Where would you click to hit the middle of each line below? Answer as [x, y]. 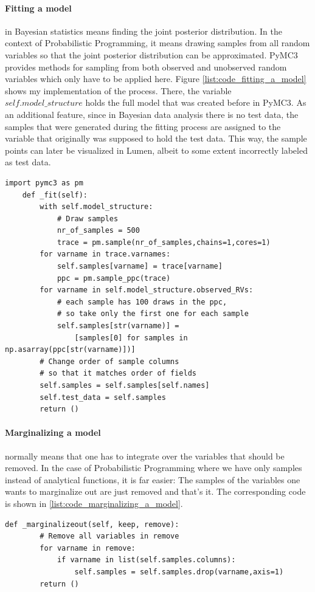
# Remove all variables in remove [109, 536]
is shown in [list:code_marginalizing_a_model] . [94, 503]
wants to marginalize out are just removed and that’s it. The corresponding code [155, 491]
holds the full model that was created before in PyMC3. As [196, 102]
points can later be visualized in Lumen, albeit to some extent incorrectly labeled [156, 150]
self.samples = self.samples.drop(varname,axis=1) [179, 572]
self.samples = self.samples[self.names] [125, 386]
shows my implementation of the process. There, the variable [118, 90]
